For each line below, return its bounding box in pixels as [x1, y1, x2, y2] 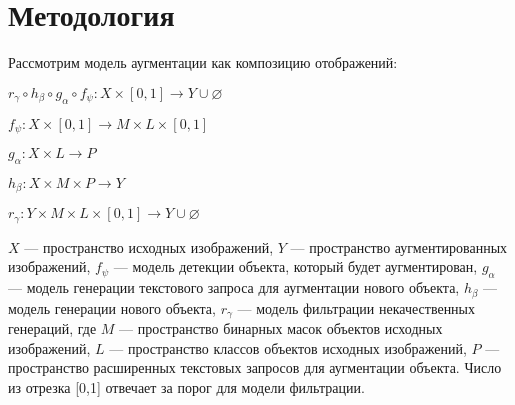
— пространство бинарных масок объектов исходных [119, 317, 443, 338]
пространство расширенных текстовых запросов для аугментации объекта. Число [8, 357, 502, 378]
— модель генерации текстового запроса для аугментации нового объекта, [8, 277, 460, 298]
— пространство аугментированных [290, 236, 508, 257]
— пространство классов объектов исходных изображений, [109, 337, 467, 358]
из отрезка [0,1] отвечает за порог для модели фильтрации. [8, 376, 365, 397]
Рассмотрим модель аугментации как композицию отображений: [8, 52, 398, 73]
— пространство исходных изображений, [24, 236, 274, 257]
